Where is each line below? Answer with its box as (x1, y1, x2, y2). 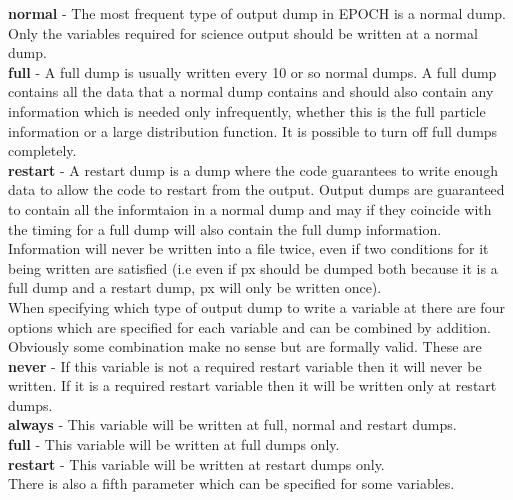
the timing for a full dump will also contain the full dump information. (8, 218, 442, 239)
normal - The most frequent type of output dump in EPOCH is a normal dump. (8, 3, 507, 23)
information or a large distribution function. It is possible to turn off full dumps (8, 120, 498, 141)
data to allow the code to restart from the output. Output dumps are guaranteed (8, 179, 505, 200)
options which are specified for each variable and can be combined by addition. (8, 316, 491, 337)
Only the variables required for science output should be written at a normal (8, 22, 478, 43)
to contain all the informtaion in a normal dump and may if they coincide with (8, 198, 492, 219)
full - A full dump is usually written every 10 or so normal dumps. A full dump (8, 61, 497, 82)
